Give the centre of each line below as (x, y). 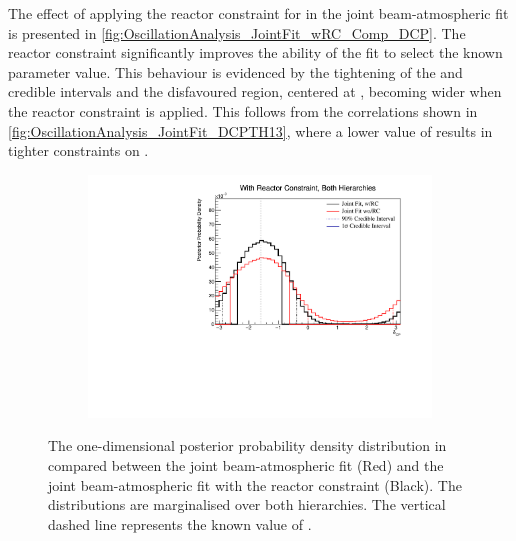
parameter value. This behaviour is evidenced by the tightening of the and (235, 71)
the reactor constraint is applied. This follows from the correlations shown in (243, 110)
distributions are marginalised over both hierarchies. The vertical (247, 504)
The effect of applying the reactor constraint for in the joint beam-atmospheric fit (258, 13)
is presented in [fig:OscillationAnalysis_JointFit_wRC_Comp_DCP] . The (237, 32)
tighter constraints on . (78, 150)
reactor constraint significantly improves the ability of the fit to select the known (255, 52)
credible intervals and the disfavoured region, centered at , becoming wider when (255, 91)
